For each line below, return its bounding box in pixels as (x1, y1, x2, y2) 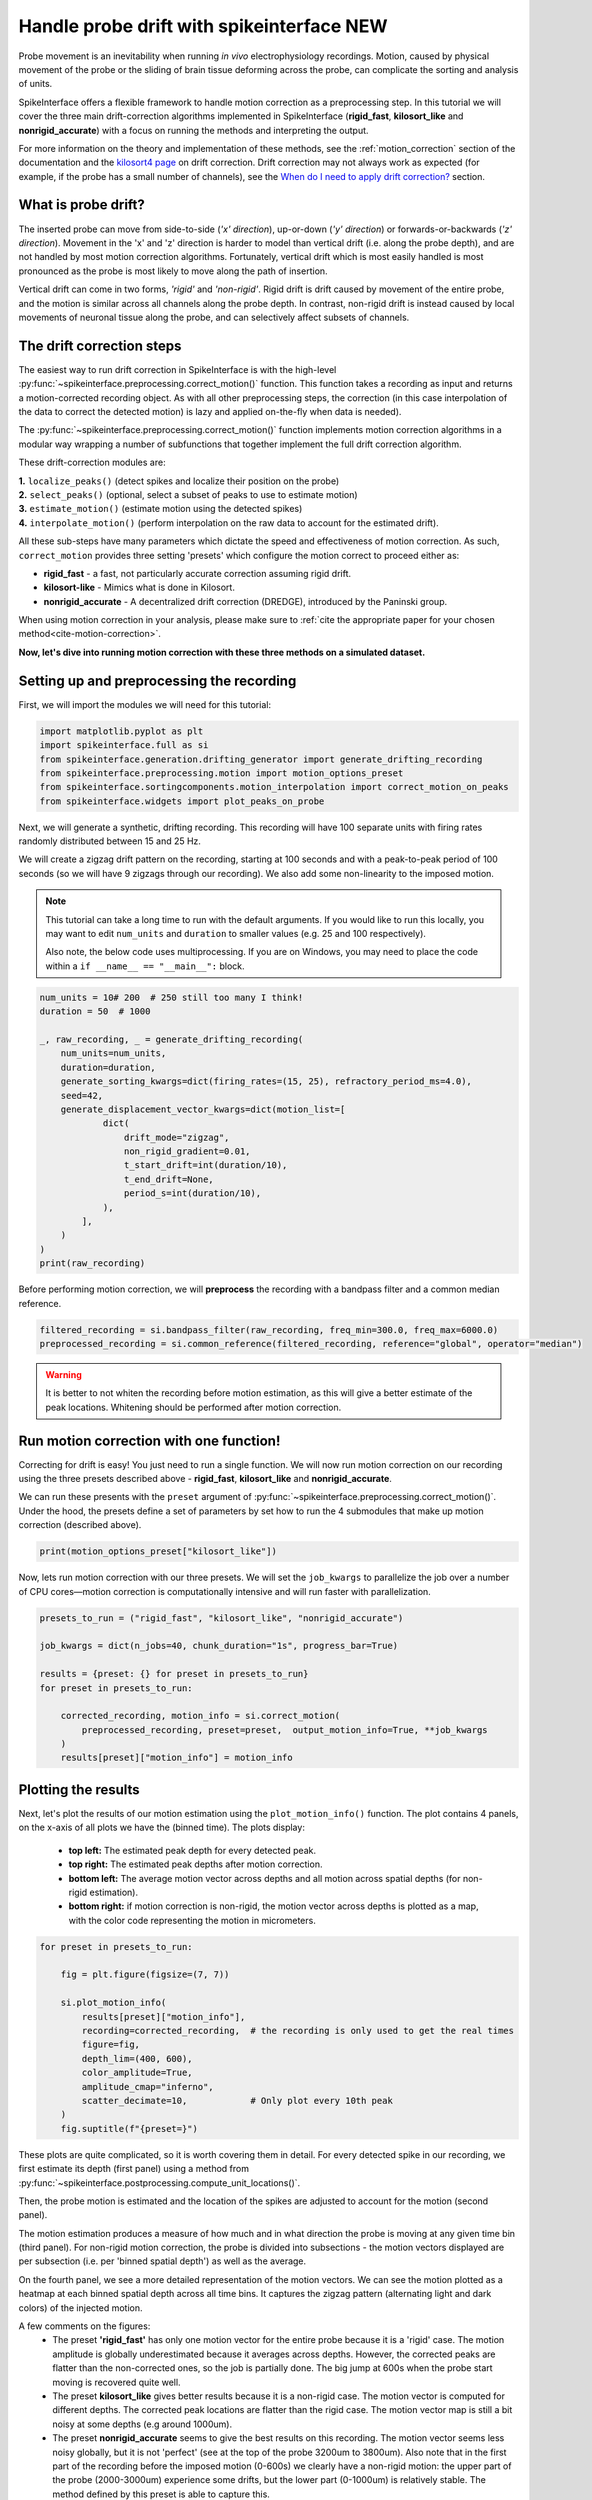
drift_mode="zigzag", (123, 1131, 230, 1143)
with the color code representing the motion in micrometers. (68, 1914, 317, 1926)
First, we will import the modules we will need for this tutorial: (18, 698, 272, 710)
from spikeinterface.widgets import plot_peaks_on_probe (39, 795, 325, 807)
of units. (18, 78, 53, 90)
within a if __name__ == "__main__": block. (45, 960, 245, 972)
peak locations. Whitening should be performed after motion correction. (45, 1401, 342, 1413)
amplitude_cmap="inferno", (81, 2081, 214, 2092)
